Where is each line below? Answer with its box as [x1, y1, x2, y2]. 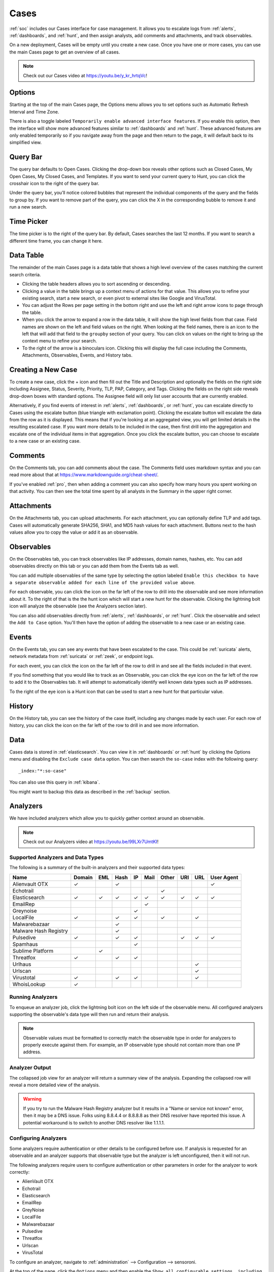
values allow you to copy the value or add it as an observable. [9, 529, 139, 535]
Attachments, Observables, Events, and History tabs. [22, 352, 133, 358]
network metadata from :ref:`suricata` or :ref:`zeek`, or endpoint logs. [9, 653, 154, 659]
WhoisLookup [12, 980, 46, 988]
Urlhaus [12, 961, 31, 968]
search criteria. [9, 271, 41, 277]
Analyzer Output [9, 1064, 51, 1071]
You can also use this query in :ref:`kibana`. [9, 779, 100, 786]
